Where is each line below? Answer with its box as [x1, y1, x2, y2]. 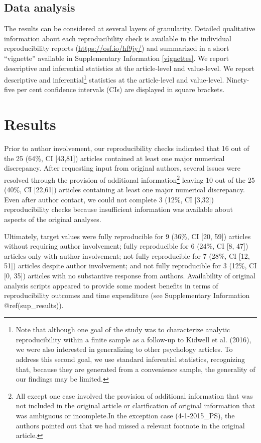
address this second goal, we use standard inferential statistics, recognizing [16, 354, 245, 364]
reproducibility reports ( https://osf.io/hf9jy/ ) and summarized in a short [4, 43, 229, 53]
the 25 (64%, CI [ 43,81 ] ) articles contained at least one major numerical [4, 153, 225, 163]
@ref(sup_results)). [4, 300, 64, 310]
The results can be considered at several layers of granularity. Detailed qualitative [4, 23, 255, 34]
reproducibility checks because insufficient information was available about [4, 204, 233, 214]
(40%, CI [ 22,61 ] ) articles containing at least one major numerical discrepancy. [4, 184, 245, 195]
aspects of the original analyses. [4, 213, 101, 224]
